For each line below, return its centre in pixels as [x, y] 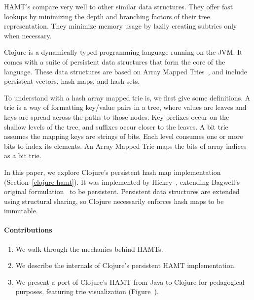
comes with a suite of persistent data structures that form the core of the [115, 61]
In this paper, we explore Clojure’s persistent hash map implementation [112, 172]
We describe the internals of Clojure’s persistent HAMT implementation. [126, 265]
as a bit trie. [23, 155]
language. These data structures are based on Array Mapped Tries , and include [126, 71]
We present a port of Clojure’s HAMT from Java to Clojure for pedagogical [130, 282]
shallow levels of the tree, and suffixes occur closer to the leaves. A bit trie [116, 126]
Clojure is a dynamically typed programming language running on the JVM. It [123, 52]
